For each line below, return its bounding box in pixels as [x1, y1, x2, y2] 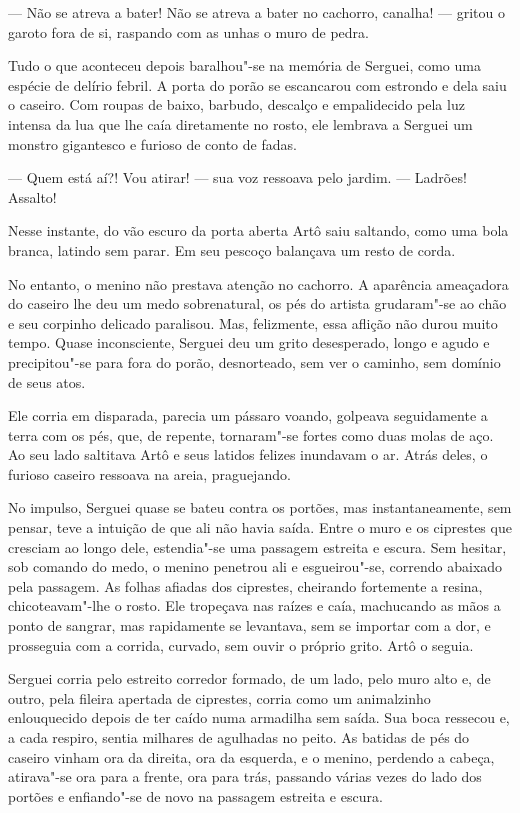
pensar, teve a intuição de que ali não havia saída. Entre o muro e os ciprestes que [8, 517, 512, 538]
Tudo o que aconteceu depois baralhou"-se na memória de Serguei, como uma [8, 55, 481, 76]
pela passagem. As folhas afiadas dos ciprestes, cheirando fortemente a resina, [8, 575, 483, 596]
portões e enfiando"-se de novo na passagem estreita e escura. [8, 785, 383, 806]
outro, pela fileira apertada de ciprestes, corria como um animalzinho [8, 687, 431, 708]
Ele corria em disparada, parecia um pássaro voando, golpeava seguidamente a [8, 405, 488, 426]
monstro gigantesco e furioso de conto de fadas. [8, 133, 297, 154]
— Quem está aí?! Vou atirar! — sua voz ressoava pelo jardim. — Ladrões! [8, 167, 467, 188]
